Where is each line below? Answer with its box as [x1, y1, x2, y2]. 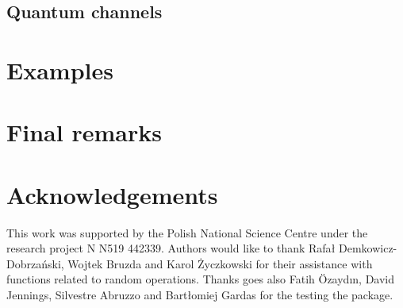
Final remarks [6, 116, 162, 148]
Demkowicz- [339, 240, 397, 256]
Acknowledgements [6, 178, 218, 210]
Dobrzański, [6, 255, 64, 271]
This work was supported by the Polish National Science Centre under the [6, 224, 368, 241]
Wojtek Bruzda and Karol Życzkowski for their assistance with [67, 255, 373, 271]
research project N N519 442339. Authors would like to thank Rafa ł [6, 240, 336, 256]
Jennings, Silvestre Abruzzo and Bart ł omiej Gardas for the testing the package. [6, 287, 393, 303]
